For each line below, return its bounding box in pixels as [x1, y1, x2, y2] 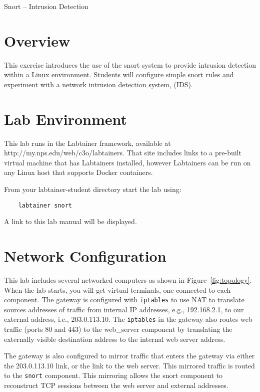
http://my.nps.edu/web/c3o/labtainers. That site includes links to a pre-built [4, 147, 241, 158]
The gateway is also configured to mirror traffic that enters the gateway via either [4, 350, 255, 361]
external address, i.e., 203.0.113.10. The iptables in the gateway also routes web [4, 314, 252, 324]
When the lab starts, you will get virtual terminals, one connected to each [4, 284, 231, 295]
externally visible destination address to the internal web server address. [4, 333, 225, 344]
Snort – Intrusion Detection [4, 1, 88, 11]
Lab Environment [4, 108, 127, 129]
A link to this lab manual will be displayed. [4, 216, 137, 227]
